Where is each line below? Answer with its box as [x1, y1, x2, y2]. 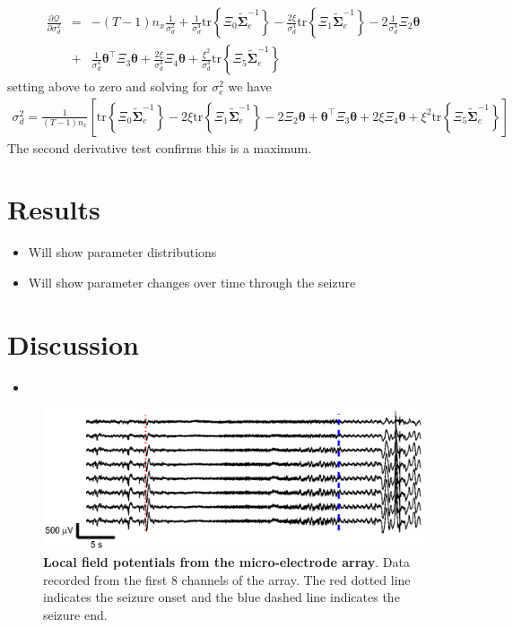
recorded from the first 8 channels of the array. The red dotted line [43, 570, 411, 588]
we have [228, 77, 272, 96]
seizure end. [43, 606, 108, 624]
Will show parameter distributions [28, 243, 217, 262]
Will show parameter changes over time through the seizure [28, 273, 356, 291]
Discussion [7, 325, 139, 362]
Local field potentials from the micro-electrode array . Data [43, 553, 410, 571]
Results [7, 191, 100, 228]
